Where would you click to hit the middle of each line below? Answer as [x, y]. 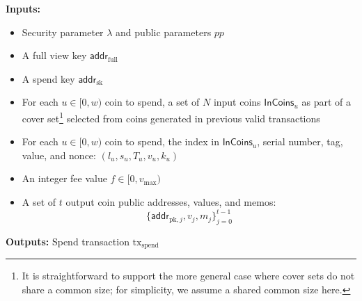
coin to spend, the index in [162, 141]
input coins [237, 102]
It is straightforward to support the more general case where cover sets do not [188, 276]
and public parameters [164, 32]
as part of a [326, 102]
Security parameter [63, 32]
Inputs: [23, 8]
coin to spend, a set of [152, 102]
